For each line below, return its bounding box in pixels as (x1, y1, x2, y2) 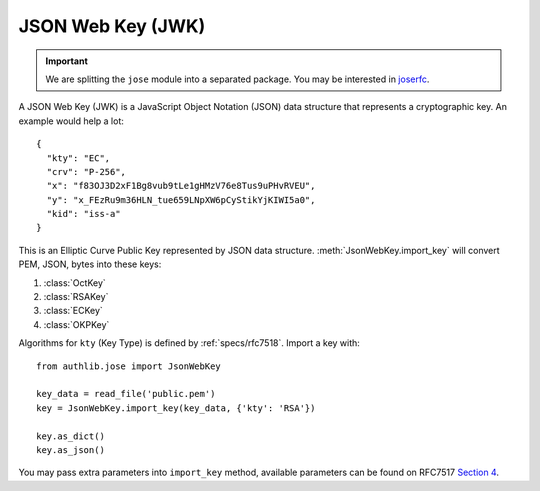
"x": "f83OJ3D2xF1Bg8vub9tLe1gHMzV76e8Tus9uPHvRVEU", (46, 180, 316, 192)
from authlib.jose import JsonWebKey (36, 360, 222, 372)
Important (45, 55, 89, 67)
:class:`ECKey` (43, 305, 104, 317)
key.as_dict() (36, 430, 105, 442)
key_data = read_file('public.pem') (36, 388, 216, 400)
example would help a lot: (18, 115, 124, 127)
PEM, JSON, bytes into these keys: (18, 258, 162, 270)
